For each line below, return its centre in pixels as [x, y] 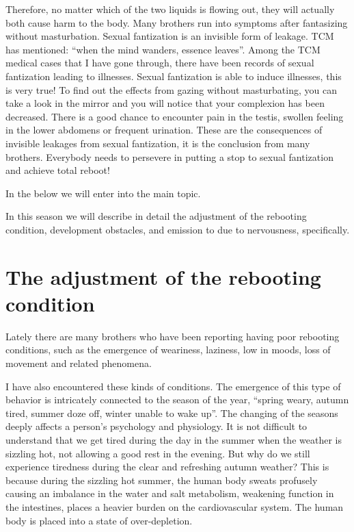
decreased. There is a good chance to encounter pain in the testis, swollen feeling [175, 116]
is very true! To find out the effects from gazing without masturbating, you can [171, 89]
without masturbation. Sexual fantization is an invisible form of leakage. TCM [170, 36]
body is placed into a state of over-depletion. [99, 520]
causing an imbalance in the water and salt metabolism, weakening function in [170, 493]
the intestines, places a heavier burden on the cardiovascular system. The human [175, 506]
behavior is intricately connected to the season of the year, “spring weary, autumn [177, 400]
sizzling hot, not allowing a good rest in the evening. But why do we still [158, 453]
